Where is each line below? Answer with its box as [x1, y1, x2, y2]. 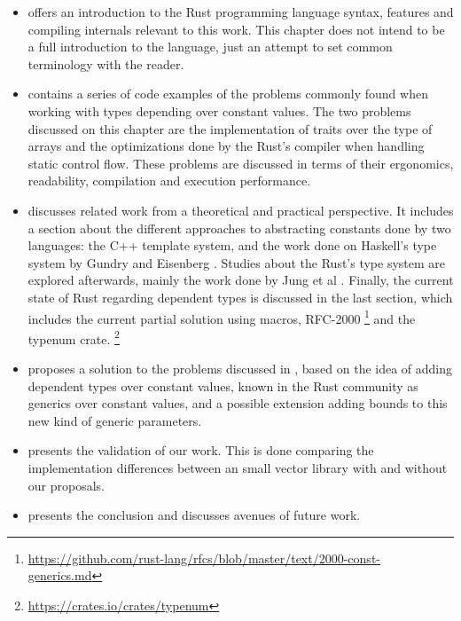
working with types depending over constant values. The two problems [27, 101, 411, 120]
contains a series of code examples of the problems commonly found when [27, 84, 428, 103]
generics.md [27, 566, 92, 585]
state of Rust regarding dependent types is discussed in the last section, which [27, 287, 453, 306]
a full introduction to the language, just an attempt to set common [27, 37, 393, 56]
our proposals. [27, 476, 105, 494]
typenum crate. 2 [27, 326, 120, 348]
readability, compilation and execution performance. [27, 171, 311, 190]
